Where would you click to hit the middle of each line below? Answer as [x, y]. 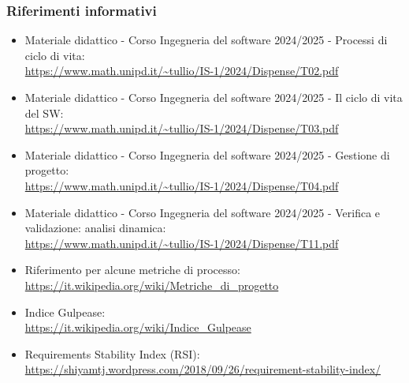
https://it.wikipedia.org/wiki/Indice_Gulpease [138, 327]
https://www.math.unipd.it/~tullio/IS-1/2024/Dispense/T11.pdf [182, 243]
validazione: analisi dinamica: [95, 228]
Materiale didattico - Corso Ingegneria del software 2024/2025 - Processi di [206, 40]
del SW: [44, 113]
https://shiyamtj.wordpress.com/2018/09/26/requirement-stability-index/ [203, 369]
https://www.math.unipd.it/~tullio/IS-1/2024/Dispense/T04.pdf [182, 185]
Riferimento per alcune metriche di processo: [132, 270]
